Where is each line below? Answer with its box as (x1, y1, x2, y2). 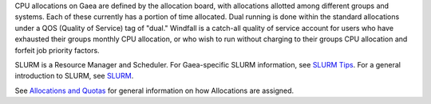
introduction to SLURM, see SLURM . (14, 71, 134, 81)
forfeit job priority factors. (14, 45, 100, 55)
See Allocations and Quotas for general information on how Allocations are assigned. (14, 86, 295, 95)
